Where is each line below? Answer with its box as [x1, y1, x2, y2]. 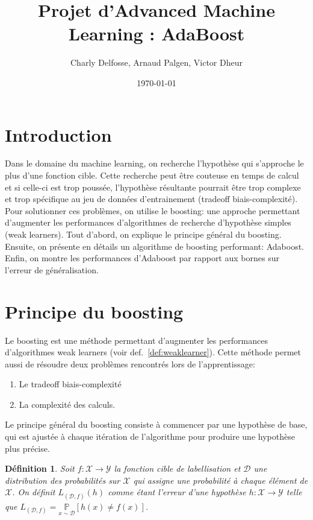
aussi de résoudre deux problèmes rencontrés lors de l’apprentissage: [5, 357, 255, 370]
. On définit [12, 486, 55, 498]
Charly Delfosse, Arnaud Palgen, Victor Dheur [70, 56, 243, 69]
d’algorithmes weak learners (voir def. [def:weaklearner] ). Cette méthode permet [5, 346, 301, 358]
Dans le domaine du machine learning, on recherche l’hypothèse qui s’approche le [5, 157, 304, 170]
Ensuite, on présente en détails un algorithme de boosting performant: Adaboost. [5, 239, 304, 252]
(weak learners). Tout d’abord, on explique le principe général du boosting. [5, 228, 282, 240]
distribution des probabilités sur [5, 474, 120, 486]
